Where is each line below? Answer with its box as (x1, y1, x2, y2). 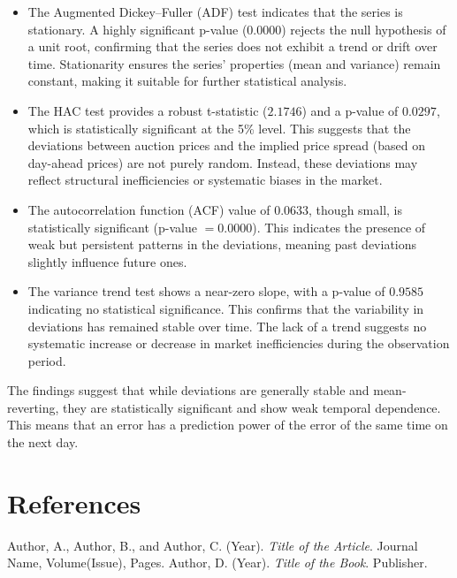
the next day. (7, 433, 79, 452)
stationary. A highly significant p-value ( (27, 19, 248, 38)
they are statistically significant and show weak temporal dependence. (63, 398, 441, 416)
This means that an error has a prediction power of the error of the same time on (7, 415, 448, 434)
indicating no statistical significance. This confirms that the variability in (27, 299, 424, 317)
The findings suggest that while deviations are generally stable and (7, 381, 369, 399)
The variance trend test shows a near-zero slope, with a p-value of (27, 282, 385, 300)
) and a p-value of (301, 101, 399, 119)
